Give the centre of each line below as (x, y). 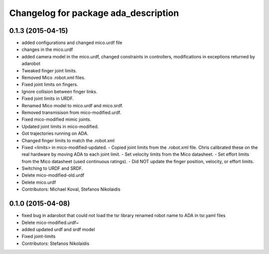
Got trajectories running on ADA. (55, 133)
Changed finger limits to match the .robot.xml (68, 140)
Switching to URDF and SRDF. (52, 168)
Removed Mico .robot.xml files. (54, 78)
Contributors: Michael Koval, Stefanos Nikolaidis (71, 189)
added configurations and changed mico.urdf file (72, 43)
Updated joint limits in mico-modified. (60, 126)
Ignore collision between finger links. (60, 91)
